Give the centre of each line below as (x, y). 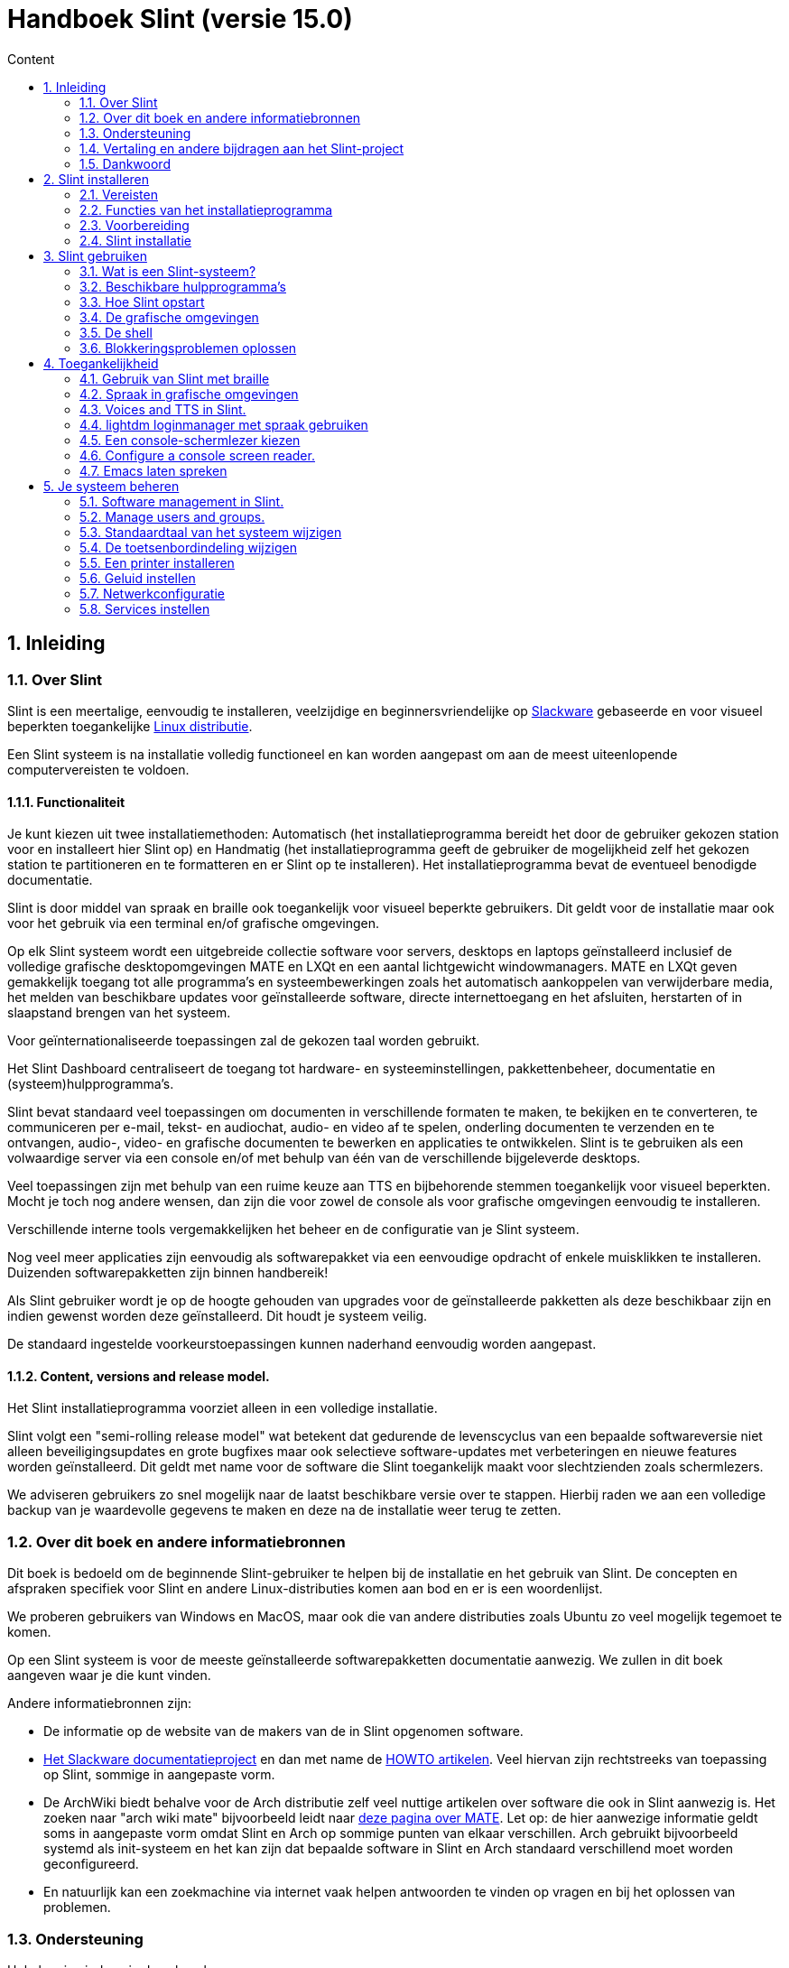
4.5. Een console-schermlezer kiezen (190, 440)
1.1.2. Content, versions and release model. (139, 1376)
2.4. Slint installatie (136, 240)
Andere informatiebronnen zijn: (100, 1703)
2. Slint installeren (97, 179)
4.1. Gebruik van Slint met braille (175, 378)
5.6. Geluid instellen (138, 578)
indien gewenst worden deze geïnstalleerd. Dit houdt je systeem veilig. (218, 1316)
